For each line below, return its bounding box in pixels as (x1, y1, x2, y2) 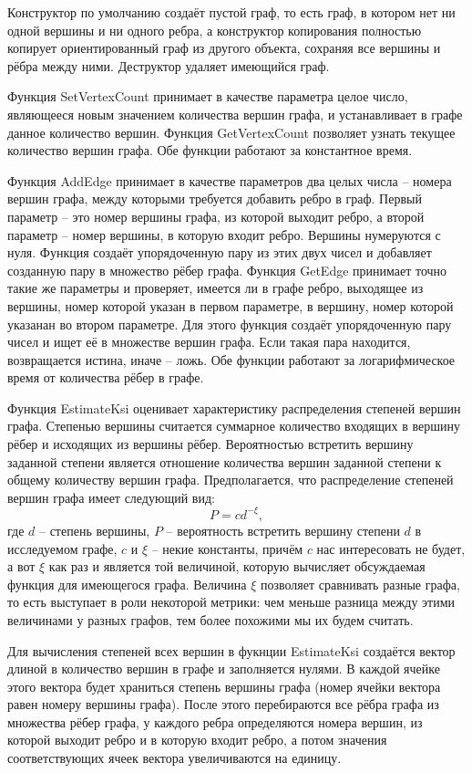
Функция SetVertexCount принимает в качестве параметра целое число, (7, 87, 408, 106)
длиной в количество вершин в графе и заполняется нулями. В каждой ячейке (7, 659, 440, 678)
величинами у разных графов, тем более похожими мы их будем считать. (7, 610, 414, 629)
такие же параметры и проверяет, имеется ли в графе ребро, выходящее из (7, 278, 424, 298)
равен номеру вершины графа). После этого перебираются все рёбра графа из (7, 695, 439, 714)
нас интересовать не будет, (316, 538, 466, 558)
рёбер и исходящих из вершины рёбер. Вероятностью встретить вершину (7, 434, 414, 454)
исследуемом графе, (7, 538, 118, 558)
